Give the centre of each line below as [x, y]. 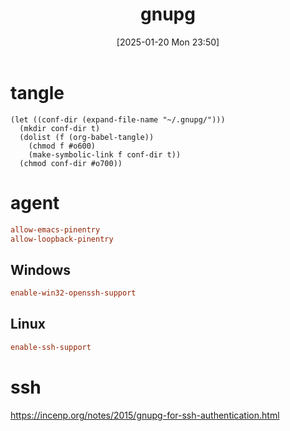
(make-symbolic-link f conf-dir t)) [105, 154]
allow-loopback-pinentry [62, 239]
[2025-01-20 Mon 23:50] [168, 42]
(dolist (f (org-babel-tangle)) [87, 137]
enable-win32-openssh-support [73, 293]
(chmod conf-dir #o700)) [71, 163]
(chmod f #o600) [62, 146]
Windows [40, 269]
